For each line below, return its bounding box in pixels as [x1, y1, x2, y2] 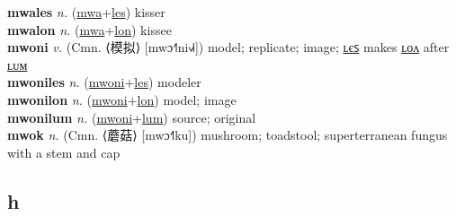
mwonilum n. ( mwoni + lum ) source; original [7, 108, 256, 126]
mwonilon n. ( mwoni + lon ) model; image [7, 90, 237, 108]
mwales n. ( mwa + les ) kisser [7, 3, 165, 21]
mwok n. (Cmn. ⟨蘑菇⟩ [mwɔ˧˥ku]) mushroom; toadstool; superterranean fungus [7, 125, 448, 144]
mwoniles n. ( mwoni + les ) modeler [7, 73, 201, 91]
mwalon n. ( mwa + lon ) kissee [7, 20, 172, 39]
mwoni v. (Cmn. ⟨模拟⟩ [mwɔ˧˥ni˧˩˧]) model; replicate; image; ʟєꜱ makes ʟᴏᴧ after [7, 38, 450, 56]
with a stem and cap [7, 143, 121, 161]
